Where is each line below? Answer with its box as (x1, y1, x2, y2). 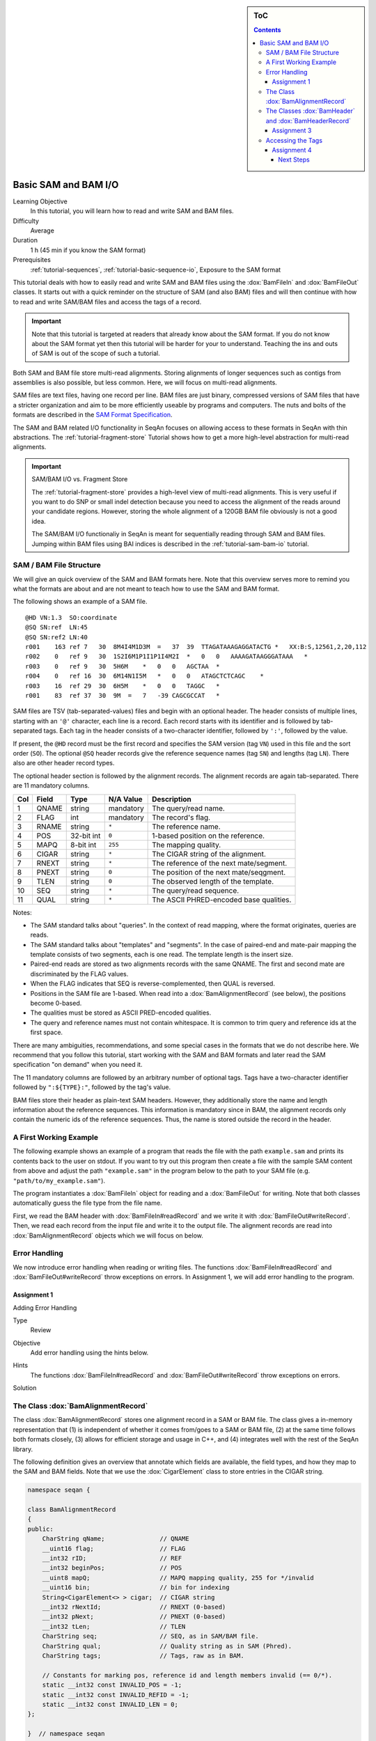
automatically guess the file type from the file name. (13, 1199, 163, 1208)
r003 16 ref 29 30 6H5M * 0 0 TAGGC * (25, 682, 220, 689)
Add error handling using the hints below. (30, 1348, 149, 1357)
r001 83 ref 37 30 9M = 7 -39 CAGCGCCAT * (25, 692, 220, 699)
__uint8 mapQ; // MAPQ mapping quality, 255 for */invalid (42, 1574, 315, 1582)
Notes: (13, 908, 32, 916)
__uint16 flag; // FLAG (42, 1545, 186, 1552)
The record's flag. (152, 812, 211, 822)
